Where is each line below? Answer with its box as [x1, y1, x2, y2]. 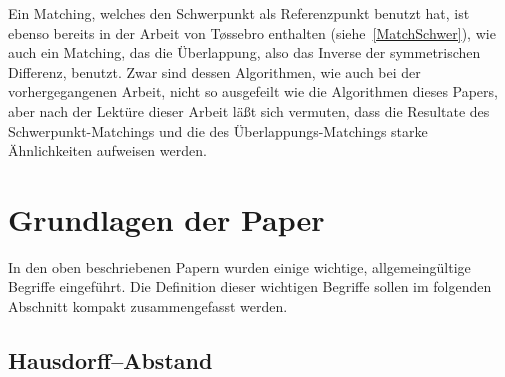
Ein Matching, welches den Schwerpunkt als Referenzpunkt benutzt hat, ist [8, 3, 470, 23]
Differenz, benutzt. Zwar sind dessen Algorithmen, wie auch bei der [8, 61, 421, 82]
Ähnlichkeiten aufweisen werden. [8, 140, 207, 161]
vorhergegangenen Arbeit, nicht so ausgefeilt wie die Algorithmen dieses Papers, [8, 81, 498, 102]
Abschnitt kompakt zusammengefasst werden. [8, 296, 288, 317]
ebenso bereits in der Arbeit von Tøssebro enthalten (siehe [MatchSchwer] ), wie [8, 22, 496, 43]
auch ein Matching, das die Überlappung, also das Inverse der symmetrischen [8, 42, 481, 63]
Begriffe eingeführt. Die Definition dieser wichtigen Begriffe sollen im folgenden [8, 276, 492, 297]
